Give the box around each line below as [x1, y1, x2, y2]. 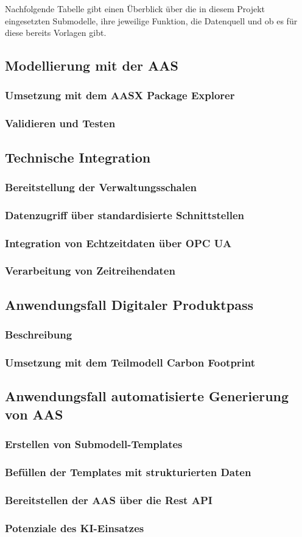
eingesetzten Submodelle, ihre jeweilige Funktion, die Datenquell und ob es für [5, 14, 298, 27]
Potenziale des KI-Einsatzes [5, 520, 144, 535]
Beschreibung [5, 327, 72, 342]
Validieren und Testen [5, 116, 116, 131]
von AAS [5, 404, 63, 423]
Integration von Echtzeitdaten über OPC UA [5, 235, 232, 250]
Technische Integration [5, 147, 151, 166]
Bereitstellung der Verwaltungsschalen [5, 179, 197, 194]
